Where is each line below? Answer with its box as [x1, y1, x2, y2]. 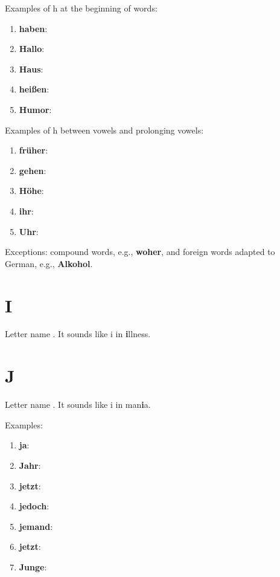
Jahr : [19, 459, 41, 471]
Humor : [19, 103, 52, 115]
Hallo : [19, 42, 45, 55]
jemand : [19, 520, 53, 532]
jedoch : [19, 500, 49, 512]
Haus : [19, 62, 43, 75]
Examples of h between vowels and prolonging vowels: [5, 123, 204, 136]
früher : [19, 144, 48, 156]
